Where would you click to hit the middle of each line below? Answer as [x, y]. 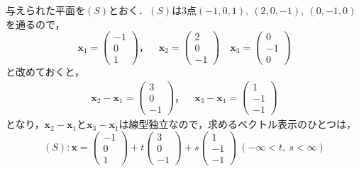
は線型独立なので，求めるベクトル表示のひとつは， [238, 124]
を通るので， [35, 24]
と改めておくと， [45, 72]
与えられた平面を [45, 10]
